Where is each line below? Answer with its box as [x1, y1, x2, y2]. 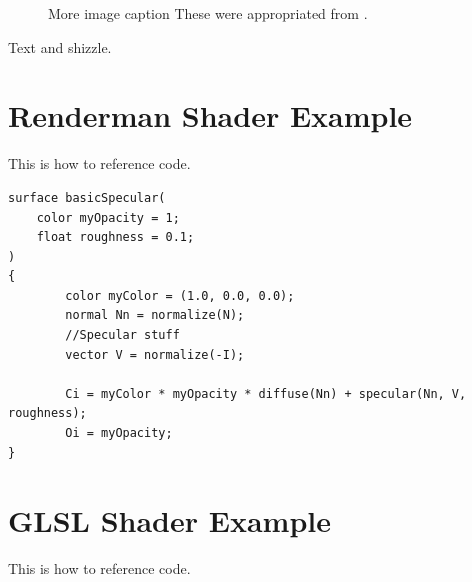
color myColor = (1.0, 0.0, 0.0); [65, 288, 295, 303]
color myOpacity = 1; [36, 210, 180, 225]
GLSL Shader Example [8, 500, 331, 541]
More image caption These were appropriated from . [48, 3, 368, 23]
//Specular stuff [65, 328, 180, 343]
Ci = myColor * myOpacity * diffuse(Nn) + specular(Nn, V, [65, 386, 467, 401]
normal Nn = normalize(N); [65, 308, 245, 323]
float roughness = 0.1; [36, 230, 195, 245]
